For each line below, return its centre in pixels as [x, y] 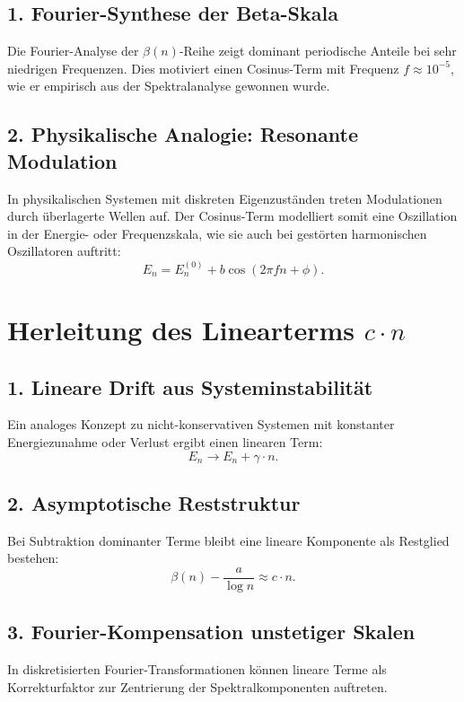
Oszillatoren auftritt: [64, 251]
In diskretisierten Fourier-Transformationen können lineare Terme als [197, 669]
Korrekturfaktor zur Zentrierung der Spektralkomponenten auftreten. [197, 686]
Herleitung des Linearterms [181, 329]
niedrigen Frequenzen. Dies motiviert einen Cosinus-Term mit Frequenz [203, 68]
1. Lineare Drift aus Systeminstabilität [190, 386]
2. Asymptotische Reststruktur [154, 502]
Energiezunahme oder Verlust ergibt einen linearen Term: [165, 441]
